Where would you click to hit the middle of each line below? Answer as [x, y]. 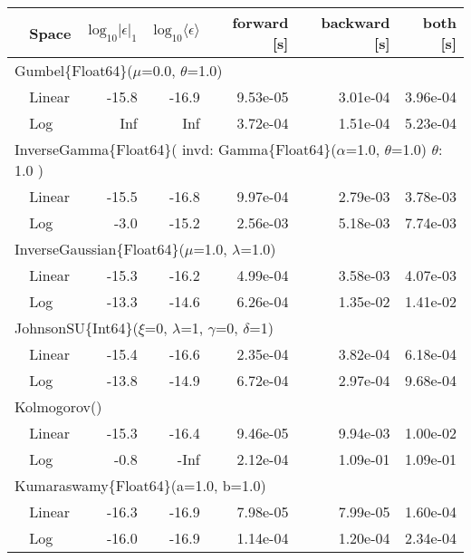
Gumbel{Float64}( [74, 70]
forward [260, 22]
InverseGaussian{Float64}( [100, 249]
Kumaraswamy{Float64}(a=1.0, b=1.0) [140, 485]
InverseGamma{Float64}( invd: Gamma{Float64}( [176, 149]
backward [356, 22]
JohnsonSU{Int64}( [77, 328]
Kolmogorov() [58, 406]
